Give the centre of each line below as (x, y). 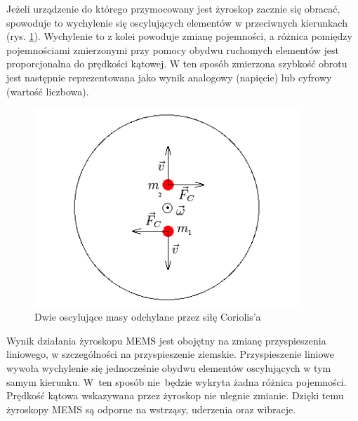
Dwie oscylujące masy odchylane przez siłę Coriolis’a (148, 317)
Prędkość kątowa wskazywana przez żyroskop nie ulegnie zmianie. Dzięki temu (175, 395)
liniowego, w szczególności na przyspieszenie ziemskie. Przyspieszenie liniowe (170, 354)
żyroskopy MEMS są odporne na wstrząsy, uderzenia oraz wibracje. (151, 409)
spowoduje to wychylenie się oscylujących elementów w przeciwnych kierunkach (177, 22)
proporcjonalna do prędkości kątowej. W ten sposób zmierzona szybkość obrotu (177, 64)
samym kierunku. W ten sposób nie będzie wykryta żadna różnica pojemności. (177, 381)
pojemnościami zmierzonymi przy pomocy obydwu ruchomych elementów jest (173, 49)
